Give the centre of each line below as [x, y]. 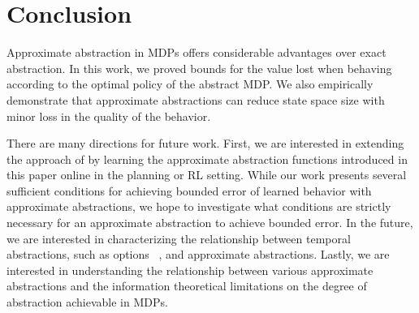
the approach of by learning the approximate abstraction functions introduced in [207, 159]
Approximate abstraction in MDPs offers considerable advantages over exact [197, 52]
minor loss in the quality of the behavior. [109, 116]
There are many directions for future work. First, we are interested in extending [205, 143]
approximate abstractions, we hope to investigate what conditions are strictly [199, 206]
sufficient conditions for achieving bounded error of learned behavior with [189, 190]
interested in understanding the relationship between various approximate [190, 270]
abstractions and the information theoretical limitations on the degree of [187, 286]
